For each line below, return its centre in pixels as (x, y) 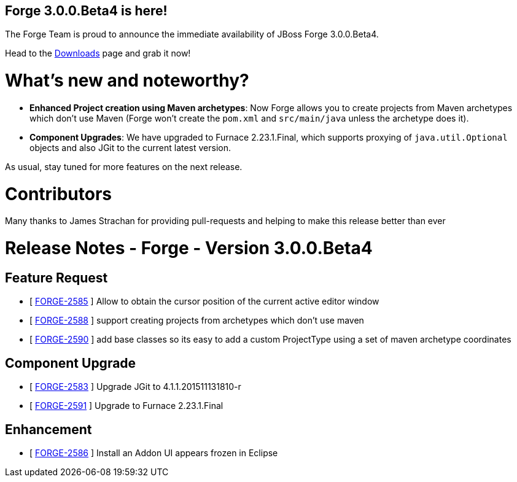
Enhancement (49, 429)
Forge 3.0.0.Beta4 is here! (86, 11)
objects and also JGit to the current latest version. (130, 147)
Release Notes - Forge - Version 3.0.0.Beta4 (189, 248)
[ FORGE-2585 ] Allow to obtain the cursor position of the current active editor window (204, 301)
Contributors (59, 194)
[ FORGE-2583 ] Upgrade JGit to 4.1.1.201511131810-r (135, 387)
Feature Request (56, 278)
